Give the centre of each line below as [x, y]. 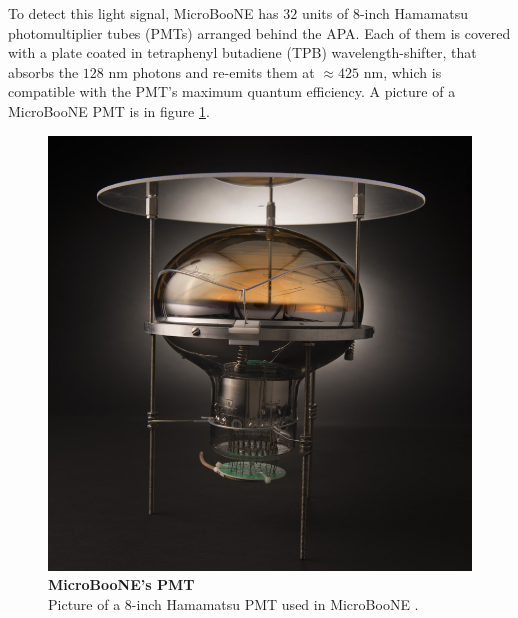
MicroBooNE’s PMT [121, 584]
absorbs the [43, 71]
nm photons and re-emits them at [211, 71]
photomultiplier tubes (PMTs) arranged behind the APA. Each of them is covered [259, 32]
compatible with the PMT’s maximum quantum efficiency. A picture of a [232, 91]
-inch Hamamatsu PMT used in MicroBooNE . [275, 603]
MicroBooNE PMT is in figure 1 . [109, 110]
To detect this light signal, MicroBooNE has [143, 13]
